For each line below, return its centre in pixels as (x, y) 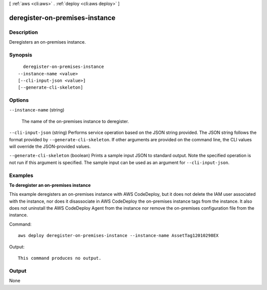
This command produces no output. (60, 258)
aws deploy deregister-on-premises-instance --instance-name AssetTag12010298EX (118, 236)
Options (19, 100)
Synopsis (21, 55)
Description (23, 32)
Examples (21, 175)
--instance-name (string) (37, 110)
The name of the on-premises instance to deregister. (75, 121)
